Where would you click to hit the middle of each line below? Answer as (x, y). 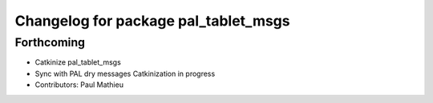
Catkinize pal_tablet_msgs (78, 62)
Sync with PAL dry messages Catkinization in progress (125, 73)
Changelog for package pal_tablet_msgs (152, 21)
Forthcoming (50, 42)
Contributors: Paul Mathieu (79, 85)
